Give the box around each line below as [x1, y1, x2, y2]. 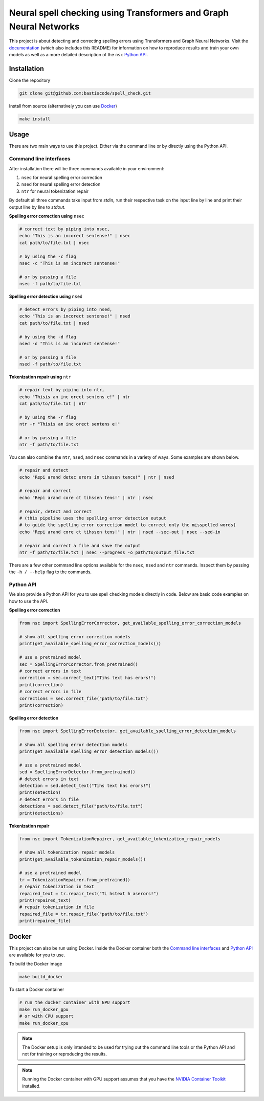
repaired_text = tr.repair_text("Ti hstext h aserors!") [19, 891, 159, 896]
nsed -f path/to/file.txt [19, 361, 82, 367]
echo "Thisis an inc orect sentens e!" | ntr [19, 394, 131, 400]
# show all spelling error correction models [19, 634, 131, 639]
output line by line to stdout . [9, 204, 66, 210]
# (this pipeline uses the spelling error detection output [19, 515, 167, 521]
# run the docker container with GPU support [19, 1000, 131, 1005]
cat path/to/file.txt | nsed [19, 320, 89, 326]
